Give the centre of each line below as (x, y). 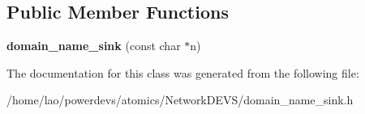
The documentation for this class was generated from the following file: (183, 72)
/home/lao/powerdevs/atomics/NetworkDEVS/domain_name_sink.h (180, 100)
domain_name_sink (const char (94, 46)
